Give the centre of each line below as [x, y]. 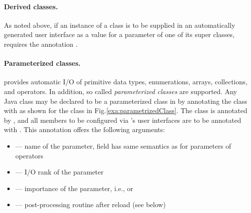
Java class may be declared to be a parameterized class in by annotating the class [126, 101]
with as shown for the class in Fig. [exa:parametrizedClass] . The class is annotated [126, 110]
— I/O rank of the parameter [59, 172]
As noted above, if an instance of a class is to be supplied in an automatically [120, 25]
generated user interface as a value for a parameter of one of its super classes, [119, 34]
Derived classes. [31, 6]
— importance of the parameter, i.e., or [74, 188]
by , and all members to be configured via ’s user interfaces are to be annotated [123, 120]
